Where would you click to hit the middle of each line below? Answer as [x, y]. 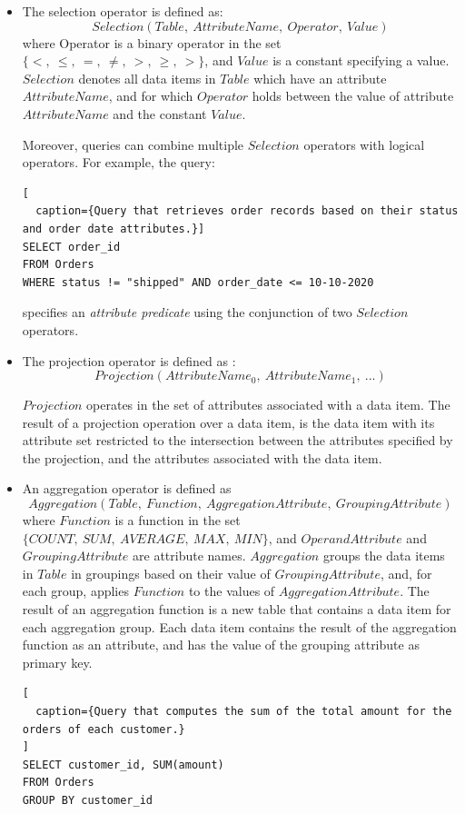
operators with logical [364, 144]
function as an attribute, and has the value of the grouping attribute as [221, 645]
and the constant [160, 113]
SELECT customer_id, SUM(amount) [123, 764]
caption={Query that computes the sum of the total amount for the [244, 711]
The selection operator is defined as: [123, 11]
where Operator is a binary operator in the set [152, 42]
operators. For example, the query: [119, 162]
